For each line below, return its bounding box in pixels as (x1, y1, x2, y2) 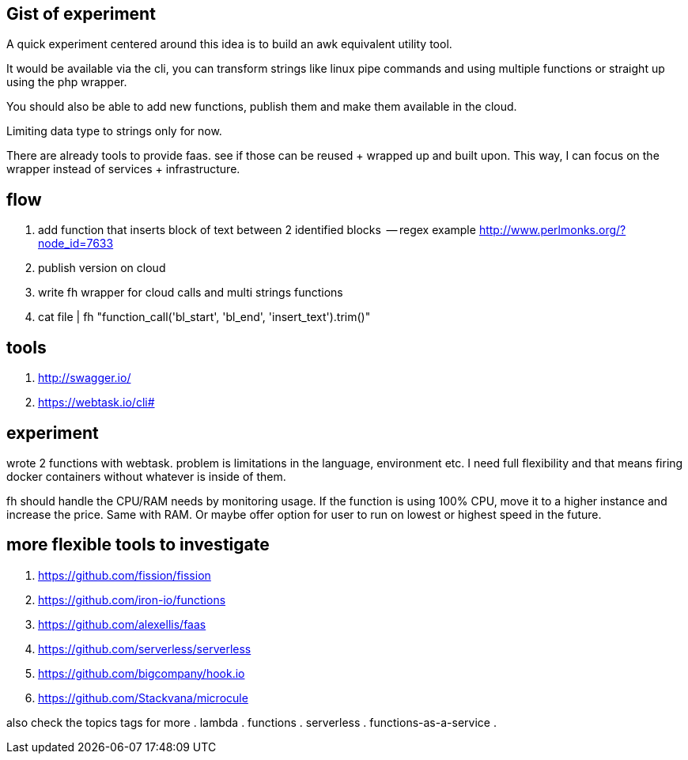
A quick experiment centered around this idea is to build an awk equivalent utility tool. (6, 37, 452, 51)
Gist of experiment (6, 4, 156, 24)
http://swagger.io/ (38, 371, 131, 385)
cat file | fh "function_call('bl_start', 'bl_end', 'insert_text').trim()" (38, 310, 371, 324)
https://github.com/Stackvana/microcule (38, 690, 248, 705)
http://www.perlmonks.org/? (478, 223, 626, 237)
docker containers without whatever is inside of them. (6, 469, 286, 483)
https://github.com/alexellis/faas (38, 617, 206, 631)
